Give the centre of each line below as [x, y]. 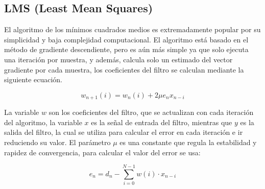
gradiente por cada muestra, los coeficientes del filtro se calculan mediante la [124, 69]
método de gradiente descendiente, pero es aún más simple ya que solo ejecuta [126, 49]
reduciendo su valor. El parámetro [57, 142]
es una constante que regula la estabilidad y [188, 142]
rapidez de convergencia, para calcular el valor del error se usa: [102, 152]
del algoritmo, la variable [43, 122]
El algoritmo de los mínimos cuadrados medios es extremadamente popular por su [132, 29]
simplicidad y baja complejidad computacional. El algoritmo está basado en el [126, 39]
